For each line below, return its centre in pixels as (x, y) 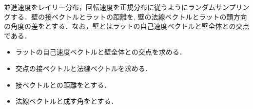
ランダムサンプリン (219, 7)
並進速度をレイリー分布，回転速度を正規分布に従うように (96, 7)
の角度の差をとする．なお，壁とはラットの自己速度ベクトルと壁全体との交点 (127, 26)
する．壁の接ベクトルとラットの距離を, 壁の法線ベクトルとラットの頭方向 (129, 16)
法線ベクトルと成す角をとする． (67, 101)
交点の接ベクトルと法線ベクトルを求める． (84, 68)
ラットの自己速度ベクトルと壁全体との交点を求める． (101, 52)
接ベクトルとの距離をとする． (63, 84)
